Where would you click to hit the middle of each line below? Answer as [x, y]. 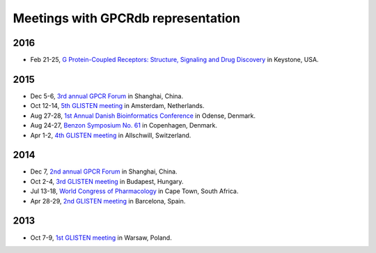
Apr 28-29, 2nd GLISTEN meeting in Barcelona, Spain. [108, 201]
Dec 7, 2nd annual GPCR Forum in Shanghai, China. [104, 171]
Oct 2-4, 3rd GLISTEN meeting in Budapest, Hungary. [107, 181]
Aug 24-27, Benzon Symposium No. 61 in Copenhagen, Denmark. [124, 125]
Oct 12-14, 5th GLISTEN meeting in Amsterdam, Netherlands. [117, 106]
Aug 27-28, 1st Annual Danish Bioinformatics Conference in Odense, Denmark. [143, 116]
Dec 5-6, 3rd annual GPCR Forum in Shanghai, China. [107, 96]
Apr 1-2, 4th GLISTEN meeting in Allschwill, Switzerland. [111, 135]
